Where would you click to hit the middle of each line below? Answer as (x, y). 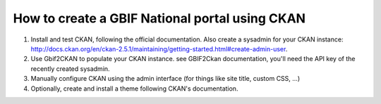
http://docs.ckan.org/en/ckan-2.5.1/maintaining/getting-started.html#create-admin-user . (159, 48)
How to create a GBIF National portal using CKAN (159, 18)
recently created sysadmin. (70, 69)
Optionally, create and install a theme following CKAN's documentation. (134, 89)
